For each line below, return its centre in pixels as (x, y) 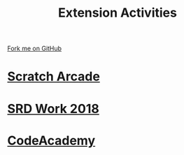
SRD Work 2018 (53, 109)
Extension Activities (118, 13)
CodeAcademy (51, 140)
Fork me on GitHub (34, 49)
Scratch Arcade (54, 76)
